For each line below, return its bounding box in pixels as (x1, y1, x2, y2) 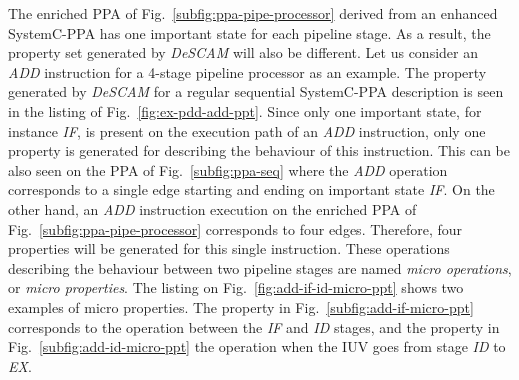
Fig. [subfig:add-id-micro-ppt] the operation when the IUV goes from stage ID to (8, 336, 506, 357)
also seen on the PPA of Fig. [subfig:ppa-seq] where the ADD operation (8, 159, 448, 180)
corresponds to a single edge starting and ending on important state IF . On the (8, 179, 495, 200)
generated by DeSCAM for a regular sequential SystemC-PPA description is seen (8, 81, 504, 102)
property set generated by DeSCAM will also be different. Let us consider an (8, 42, 478, 63)
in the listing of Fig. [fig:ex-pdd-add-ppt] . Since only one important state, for (8, 100, 482, 121)
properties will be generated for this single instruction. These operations (8, 238, 450, 259)
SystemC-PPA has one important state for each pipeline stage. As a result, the (8, 22, 491, 43)
